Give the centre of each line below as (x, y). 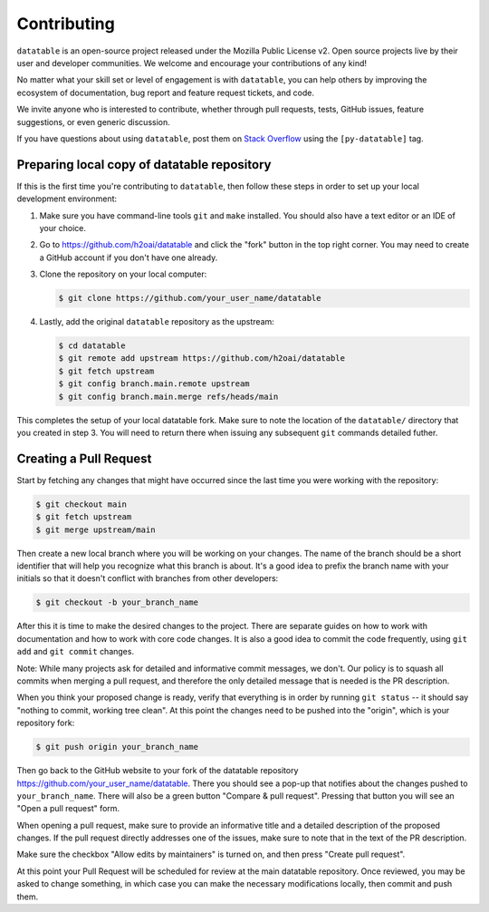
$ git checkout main (81, 504)
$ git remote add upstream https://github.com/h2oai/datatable (202, 359)
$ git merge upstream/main (96, 529)
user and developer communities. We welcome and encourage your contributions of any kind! (192, 63)
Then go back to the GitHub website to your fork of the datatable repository (158, 771)
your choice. (62, 228)
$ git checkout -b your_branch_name (117, 602)
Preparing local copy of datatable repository (144, 165)
